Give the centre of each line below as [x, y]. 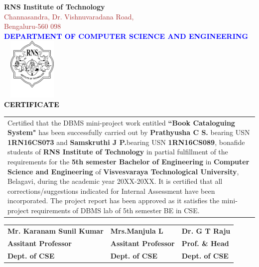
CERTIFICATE [32, 104]
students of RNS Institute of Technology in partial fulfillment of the [118, 152]
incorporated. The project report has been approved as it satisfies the [114, 200]
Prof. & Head [205, 243]
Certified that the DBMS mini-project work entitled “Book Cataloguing [121, 122]
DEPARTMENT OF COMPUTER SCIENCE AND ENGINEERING [126, 36]
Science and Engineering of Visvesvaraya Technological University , [123, 171]
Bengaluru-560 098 [33, 26]
